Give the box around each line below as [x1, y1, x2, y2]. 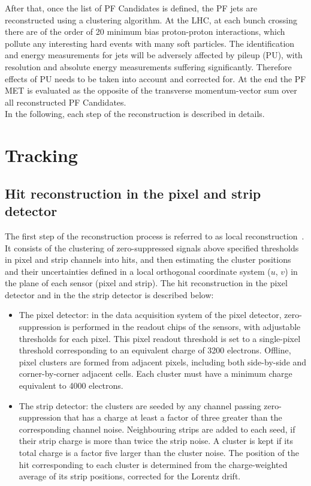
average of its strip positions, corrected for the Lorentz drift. [19, 470, 241, 482]
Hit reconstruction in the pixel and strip [5, 184, 261, 202]
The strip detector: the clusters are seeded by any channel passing [19, 399, 261, 412]
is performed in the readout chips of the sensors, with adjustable [64, 320, 301, 333]
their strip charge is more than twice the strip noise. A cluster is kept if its [19, 434, 294, 447]
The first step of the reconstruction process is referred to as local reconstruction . [5, 229, 304, 242]
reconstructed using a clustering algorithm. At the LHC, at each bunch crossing [5, 13, 298, 26]
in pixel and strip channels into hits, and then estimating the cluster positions [5, 253, 291, 266]
